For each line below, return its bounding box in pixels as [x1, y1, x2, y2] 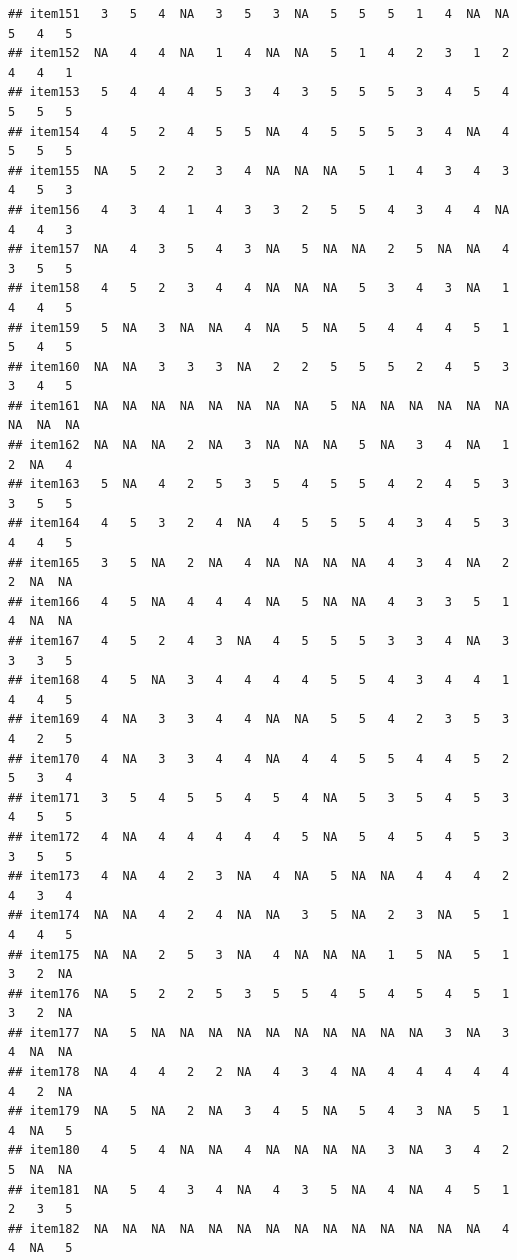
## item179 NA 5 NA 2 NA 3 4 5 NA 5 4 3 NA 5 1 [8, 1104, 510, 1119]
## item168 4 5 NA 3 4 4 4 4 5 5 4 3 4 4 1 [8, 673, 510, 688]
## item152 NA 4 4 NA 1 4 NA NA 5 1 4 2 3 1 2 [8, 46, 510, 61]
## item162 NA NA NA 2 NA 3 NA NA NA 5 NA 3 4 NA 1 [8, 438, 510, 453]
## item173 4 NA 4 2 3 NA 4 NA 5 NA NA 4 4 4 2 [8, 869, 510, 884]
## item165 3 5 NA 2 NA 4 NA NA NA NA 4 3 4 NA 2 [8, 555, 510, 570]
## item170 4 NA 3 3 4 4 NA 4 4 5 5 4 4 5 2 [8, 751, 510, 766]
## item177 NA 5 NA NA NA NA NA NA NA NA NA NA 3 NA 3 [8, 1025, 510, 1040]
